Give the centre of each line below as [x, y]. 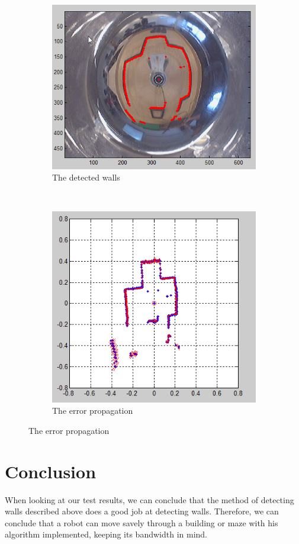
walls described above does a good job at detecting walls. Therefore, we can [142, 511]
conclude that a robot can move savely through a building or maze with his [142, 522]
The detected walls [86, 177]
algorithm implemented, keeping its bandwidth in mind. [106, 534]
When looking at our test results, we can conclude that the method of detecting [149, 499]
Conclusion [51, 471]
